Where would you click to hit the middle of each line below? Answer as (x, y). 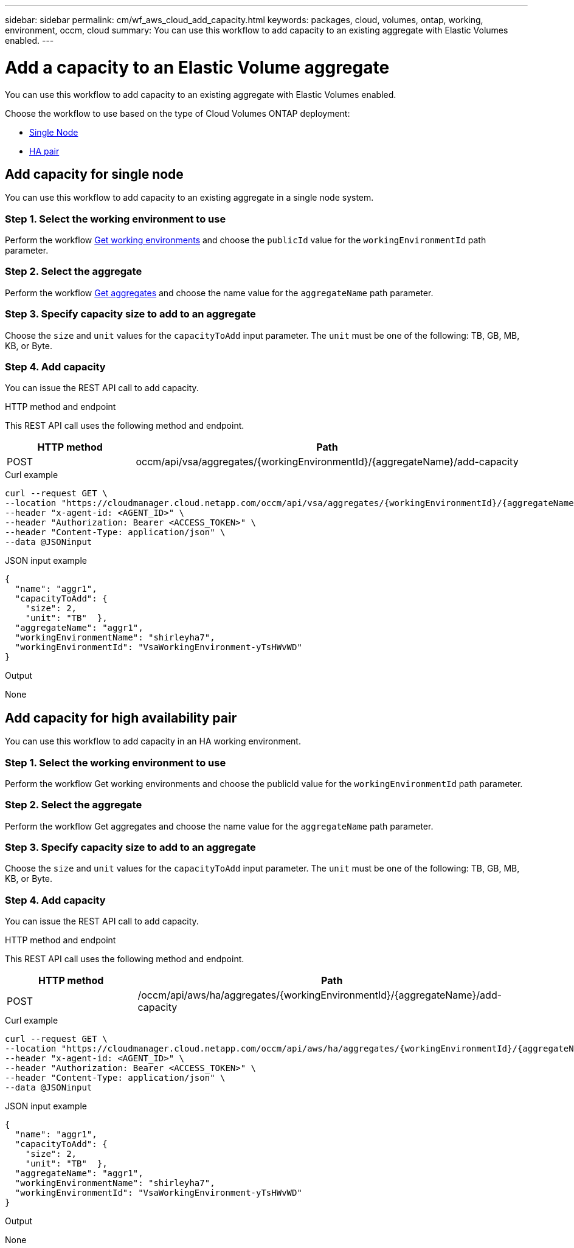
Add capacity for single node (94, 174)
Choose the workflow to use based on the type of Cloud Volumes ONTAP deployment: (178, 113)
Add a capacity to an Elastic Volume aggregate (197, 67)
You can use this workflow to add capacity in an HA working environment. (153, 741)
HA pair (44, 151)
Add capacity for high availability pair (121, 718)
